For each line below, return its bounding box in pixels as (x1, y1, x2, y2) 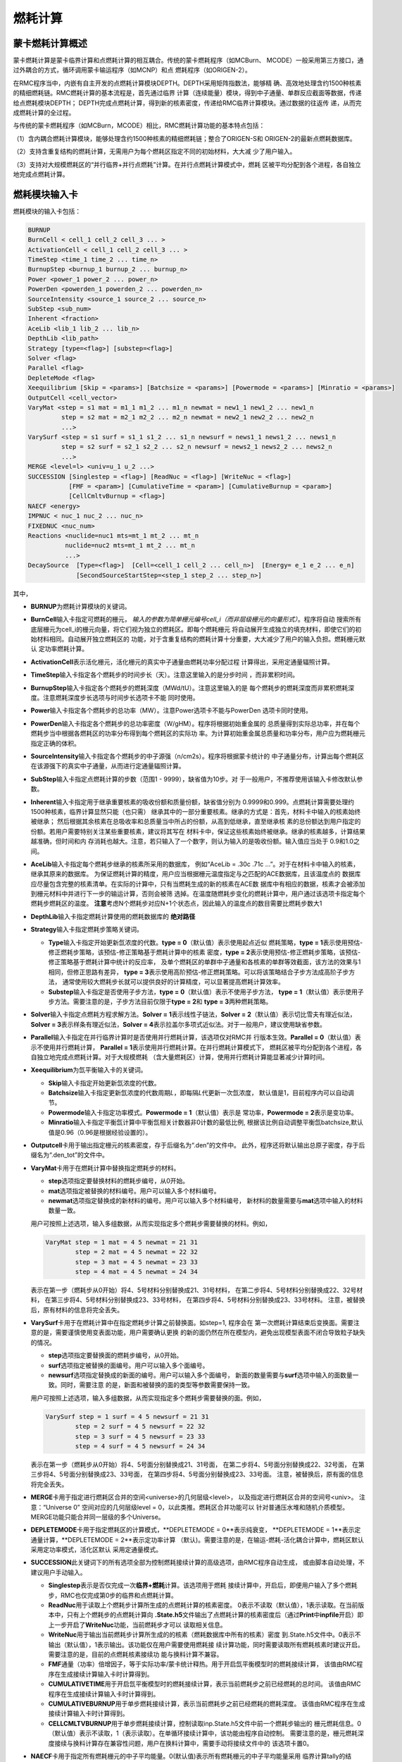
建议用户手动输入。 (30, 1568, 87, 1577)
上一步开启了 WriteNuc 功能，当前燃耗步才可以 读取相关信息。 (48, 1620, 227, 1629)
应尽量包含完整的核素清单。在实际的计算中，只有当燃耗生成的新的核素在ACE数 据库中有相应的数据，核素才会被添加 (30, 880, 365, 888)
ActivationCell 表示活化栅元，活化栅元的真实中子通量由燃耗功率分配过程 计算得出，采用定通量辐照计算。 (30, 658, 334, 666)
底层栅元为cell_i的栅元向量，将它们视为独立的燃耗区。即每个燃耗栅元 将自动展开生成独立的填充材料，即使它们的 (30, 624, 356, 634)
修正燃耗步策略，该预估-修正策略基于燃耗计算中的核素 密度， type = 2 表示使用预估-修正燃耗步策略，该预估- (48, 948, 361, 956)
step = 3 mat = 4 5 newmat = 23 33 (75, 1258, 199, 1266)
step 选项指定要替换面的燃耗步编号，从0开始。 (48, 1351, 183, 1360)
